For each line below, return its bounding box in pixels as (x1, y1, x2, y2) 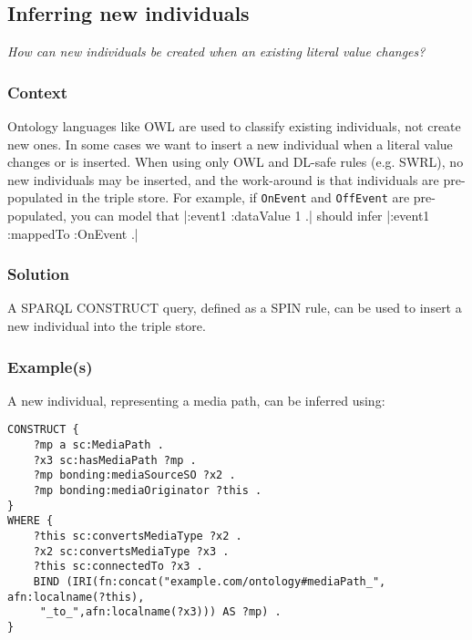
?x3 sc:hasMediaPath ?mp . (33, 453, 197, 467)
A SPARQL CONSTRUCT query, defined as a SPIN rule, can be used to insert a (7, 298, 462, 317)
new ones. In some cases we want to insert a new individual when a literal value (7, 134, 453, 153)
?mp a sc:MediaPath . (33, 439, 164, 452)
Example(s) (7, 355, 93, 377)
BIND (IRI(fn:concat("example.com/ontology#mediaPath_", (33, 575, 386, 589)
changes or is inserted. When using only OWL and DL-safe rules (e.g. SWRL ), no (7, 152, 464, 171)
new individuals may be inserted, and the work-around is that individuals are (7, 170, 439, 189)
